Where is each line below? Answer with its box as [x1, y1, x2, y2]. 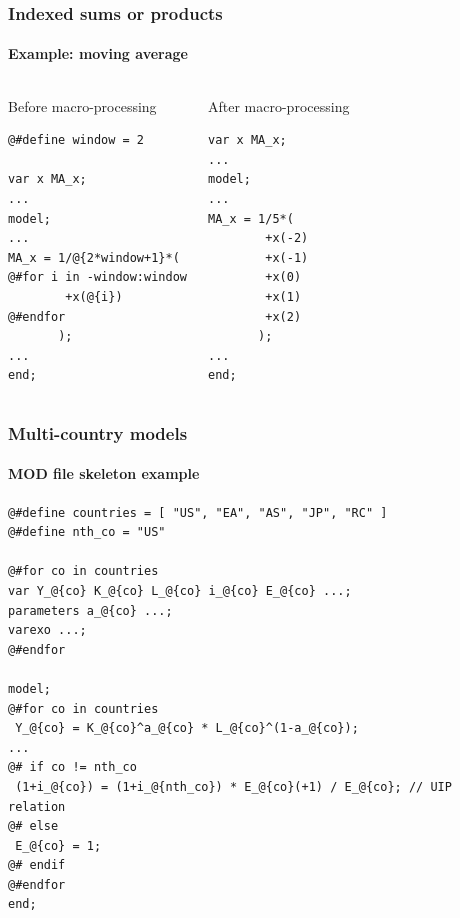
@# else [8, 819, 59, 834]
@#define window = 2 [8, 133, 145, 148]
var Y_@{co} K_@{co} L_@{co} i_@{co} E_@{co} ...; [8, 583, 352, 598]
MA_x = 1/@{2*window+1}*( [8, 250, 180, 265]
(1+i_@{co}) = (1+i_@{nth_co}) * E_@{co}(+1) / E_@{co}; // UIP [15, 779, 452, 794]
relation [8, 799, 66, 814]
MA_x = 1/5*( [207, 211, 294, 226]
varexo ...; [8, 623, 87, 638]
